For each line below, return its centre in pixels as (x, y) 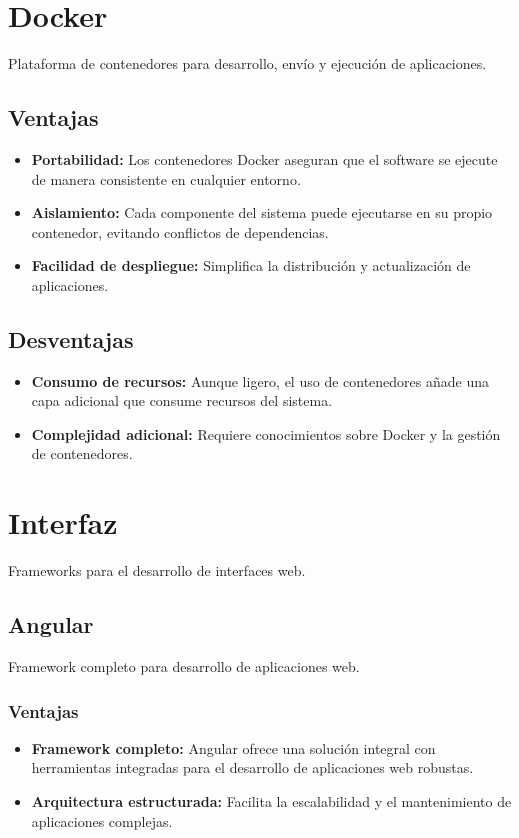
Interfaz (63, 522)
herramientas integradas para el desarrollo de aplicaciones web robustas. (252, 767)
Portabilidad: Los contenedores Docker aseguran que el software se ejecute (264, 158)
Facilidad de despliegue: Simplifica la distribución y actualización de (251, 265)
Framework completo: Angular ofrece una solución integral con (233, 747)
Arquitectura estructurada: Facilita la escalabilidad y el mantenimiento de (271, 800)
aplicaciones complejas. (102, 820)
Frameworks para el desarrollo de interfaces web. (157, 570)
